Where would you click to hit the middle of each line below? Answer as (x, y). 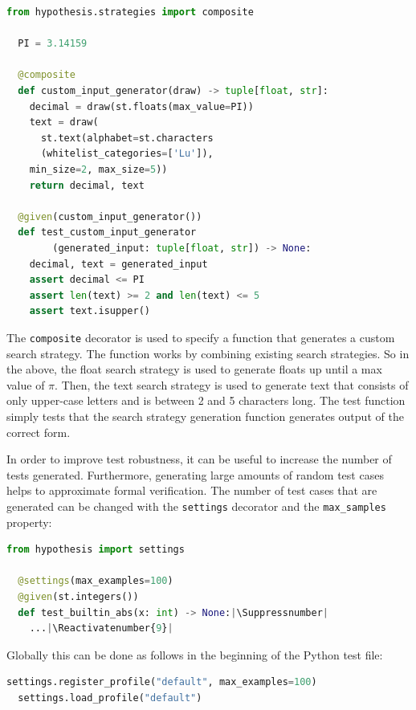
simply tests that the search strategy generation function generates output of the (205, 416)
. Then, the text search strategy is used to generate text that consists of (232, 384)
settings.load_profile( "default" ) (110, 698)
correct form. (39, 432)
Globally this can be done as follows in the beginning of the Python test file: (195, 654)
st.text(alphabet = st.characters (127, 138)
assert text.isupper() (90, 311)
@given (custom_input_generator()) (110, 216)
